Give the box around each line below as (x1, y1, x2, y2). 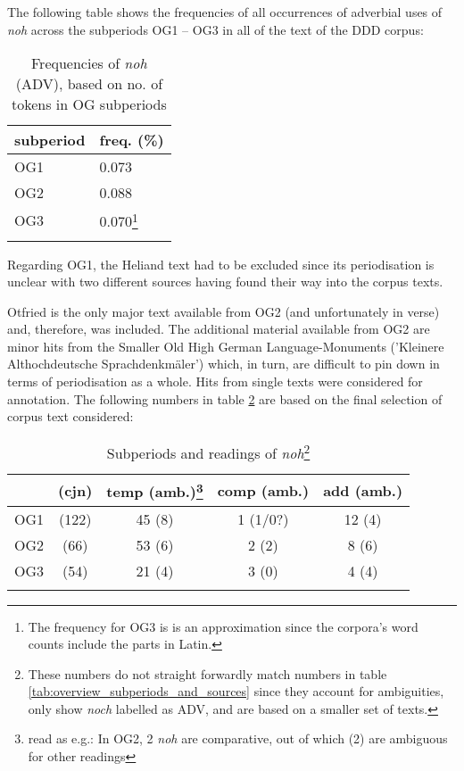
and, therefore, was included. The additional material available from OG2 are (7, 319, 430, 338)
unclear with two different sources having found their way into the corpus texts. (7, 272, 443, 291)
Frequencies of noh (31, 53, 147, 74)
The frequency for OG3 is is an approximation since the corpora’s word (28, 617, 418, 635)
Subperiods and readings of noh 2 (106, 439, 311, 464)
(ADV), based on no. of (15, 73, 163, 95)
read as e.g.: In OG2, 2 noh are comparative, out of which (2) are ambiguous (28, 729, 448, 748)
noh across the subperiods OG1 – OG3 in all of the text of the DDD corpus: (7, 20, 424, 38)
